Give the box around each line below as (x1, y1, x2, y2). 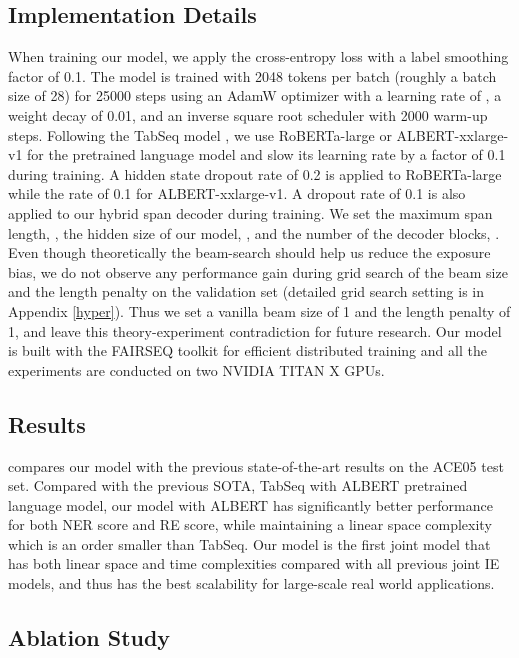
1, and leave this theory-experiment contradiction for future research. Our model (8, 320, 502, 341)
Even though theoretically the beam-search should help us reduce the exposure (8, 242, 491, 263)
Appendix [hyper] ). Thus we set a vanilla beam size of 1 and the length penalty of (8, 300, 511, 321)
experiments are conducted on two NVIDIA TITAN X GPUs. (8, 359, 385, 380)
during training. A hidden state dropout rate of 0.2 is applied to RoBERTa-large (8, 163, 502, 184)
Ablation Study (8, 622, 171, 653)
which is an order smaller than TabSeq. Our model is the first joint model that (8, 533, 491, 554)
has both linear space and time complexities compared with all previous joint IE (8, 553, 500, 574)
